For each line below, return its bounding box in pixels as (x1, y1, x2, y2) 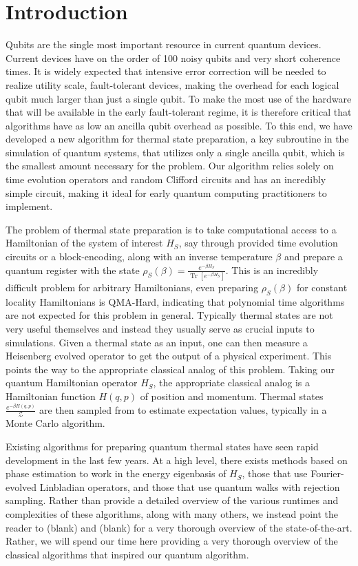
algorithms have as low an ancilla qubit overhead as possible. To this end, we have (6, 118, 352, 132)
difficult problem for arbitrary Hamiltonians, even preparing (6, 280, 259, 294)
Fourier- (310, 466, 344, 481)
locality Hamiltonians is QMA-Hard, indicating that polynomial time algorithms (6, 294, 345, 308)
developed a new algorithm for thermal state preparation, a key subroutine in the (6, 132, 349, 146)
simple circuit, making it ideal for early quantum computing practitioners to (6, 185, 327, 200)
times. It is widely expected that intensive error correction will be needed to (6, 64, 326, 78)
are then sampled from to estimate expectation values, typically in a (39, 402, 327, 417)
